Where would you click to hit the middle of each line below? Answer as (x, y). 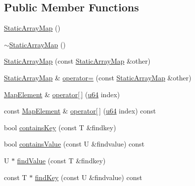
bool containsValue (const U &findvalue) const (74, 144)
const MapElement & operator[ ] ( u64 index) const (80, 111)
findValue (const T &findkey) (61, 160)
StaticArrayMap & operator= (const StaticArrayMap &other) (98, 77)
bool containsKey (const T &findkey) (60, 127)
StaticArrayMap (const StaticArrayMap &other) (77, 61)
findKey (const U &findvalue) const (89, 177)
